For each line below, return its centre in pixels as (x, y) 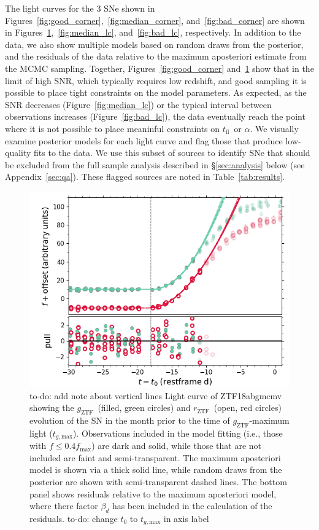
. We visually (274, 128)
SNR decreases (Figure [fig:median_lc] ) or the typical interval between (138, 104)
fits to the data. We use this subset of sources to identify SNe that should (172, 153)
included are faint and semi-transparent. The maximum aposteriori (155, 457)
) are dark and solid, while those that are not (177, 446)
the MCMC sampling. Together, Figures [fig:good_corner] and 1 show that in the (159, 68)
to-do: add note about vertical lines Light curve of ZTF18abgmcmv (156, 395)
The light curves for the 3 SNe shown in (80, 8)
